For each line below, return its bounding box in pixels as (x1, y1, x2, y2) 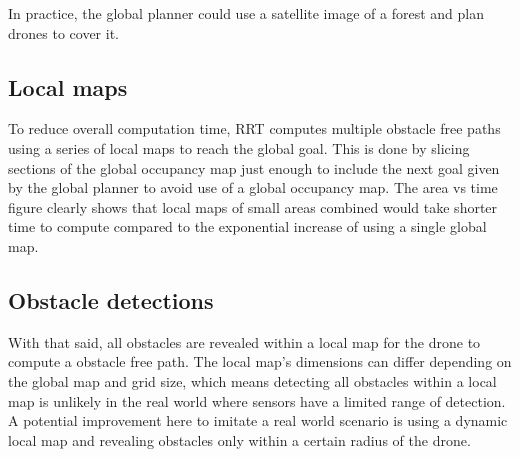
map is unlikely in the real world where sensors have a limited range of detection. (8, 390, 506, 411)
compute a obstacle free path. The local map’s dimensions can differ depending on (8, 351, 512, 372)
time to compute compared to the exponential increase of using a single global (8, 216, 487, 237)
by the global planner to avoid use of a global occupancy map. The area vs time (8, 177, 498, 198)
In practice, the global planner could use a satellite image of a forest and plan (8, 3, 484, 23)
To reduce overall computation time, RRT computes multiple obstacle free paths (8, 118, 501, 139)
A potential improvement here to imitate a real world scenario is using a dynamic (8, 410, 508, 431)
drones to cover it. (8, 22, 119, 43)
